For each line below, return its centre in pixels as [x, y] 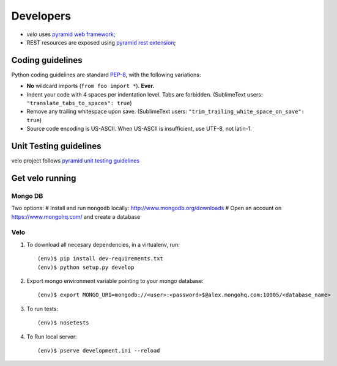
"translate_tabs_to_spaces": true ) [79, 103]
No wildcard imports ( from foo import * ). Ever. [91, 86]
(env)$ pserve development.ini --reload [99, 350]
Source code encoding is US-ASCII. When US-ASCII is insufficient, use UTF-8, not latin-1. [139, 129]
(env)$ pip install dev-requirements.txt [100, 259]
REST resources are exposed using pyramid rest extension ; [101, 42]
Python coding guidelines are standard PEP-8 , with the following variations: [106, 75]
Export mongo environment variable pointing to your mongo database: [115, 280]
